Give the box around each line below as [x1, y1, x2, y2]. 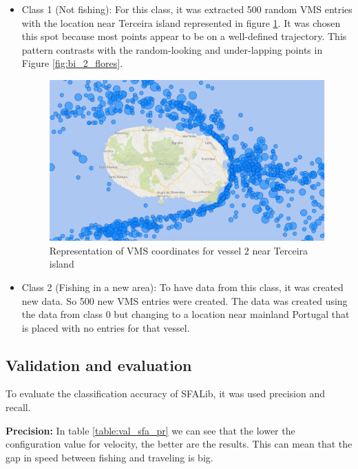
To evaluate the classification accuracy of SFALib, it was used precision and [6, 386, 326, 401]
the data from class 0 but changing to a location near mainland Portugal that [21, 307, 350, 321]
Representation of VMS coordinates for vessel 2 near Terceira [49, 243, 308, 257]
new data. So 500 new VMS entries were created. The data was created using [21, 293, 348, 308]
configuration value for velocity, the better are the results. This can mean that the [6, 437, 352, 451]
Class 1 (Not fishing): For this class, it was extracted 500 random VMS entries [21, 2, 352, 16]
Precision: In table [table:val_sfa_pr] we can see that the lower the [6, 423, 295, 437]
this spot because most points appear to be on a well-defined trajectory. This [21, 29, 347, 43]
